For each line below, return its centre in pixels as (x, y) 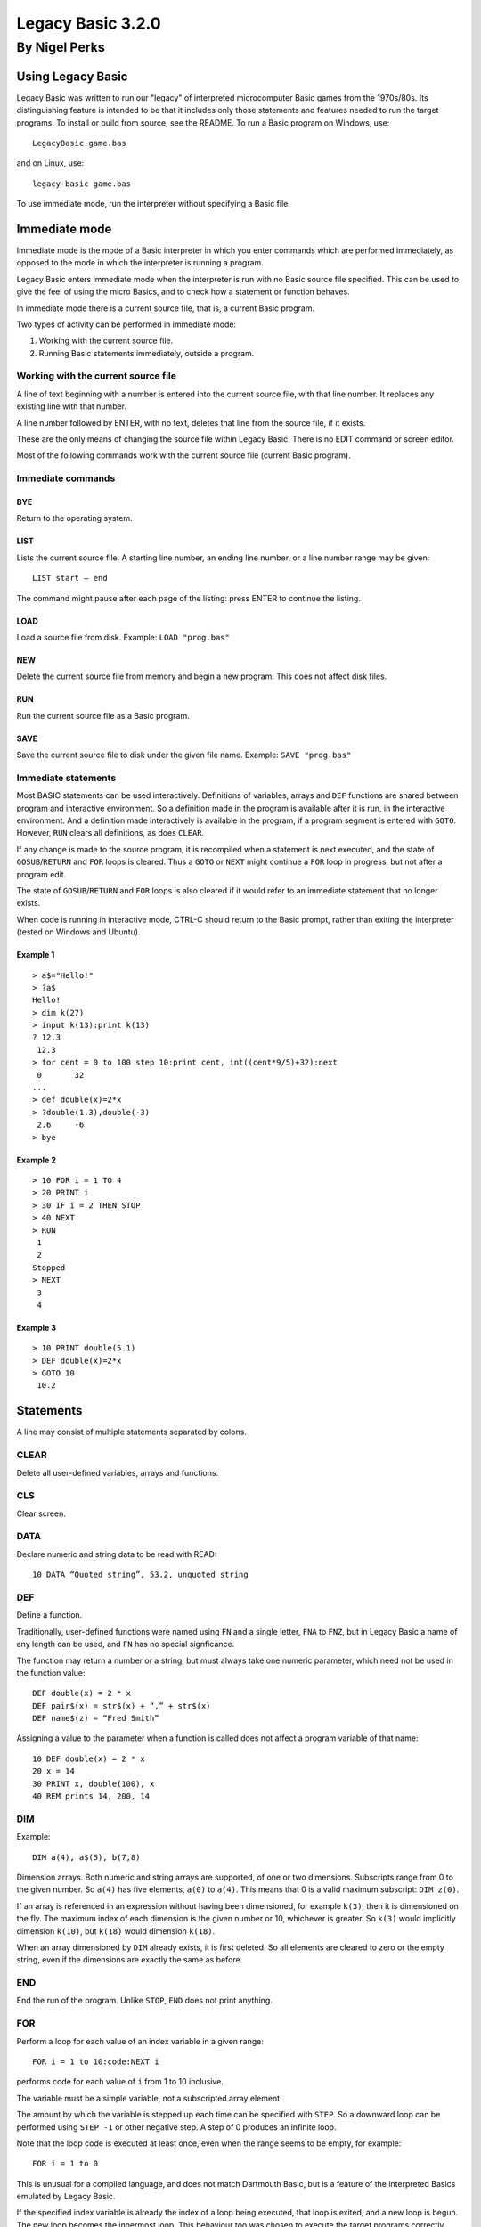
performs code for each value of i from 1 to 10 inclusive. (120, 2082)
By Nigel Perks (61, 47)
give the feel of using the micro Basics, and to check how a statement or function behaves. (183, 292)
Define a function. (49, 1615)
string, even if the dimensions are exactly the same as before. (130, 1960)
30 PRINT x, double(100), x (94, 1783)
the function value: (51, 1672)
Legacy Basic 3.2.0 (89, 23)
